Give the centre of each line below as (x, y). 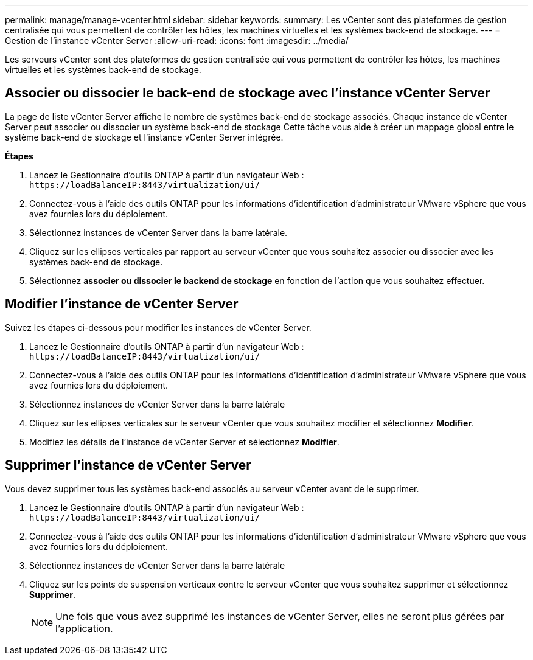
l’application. (84, 628)
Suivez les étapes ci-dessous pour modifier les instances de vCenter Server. (158, 327)
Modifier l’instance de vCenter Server (122, 304)
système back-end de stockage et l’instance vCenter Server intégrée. (144, 137)
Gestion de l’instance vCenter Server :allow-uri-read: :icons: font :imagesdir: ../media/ (177, 40)
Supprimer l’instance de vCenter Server (128, 465)
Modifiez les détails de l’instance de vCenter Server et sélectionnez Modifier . (184, 442)
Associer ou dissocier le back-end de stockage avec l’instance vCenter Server (248, 93)
